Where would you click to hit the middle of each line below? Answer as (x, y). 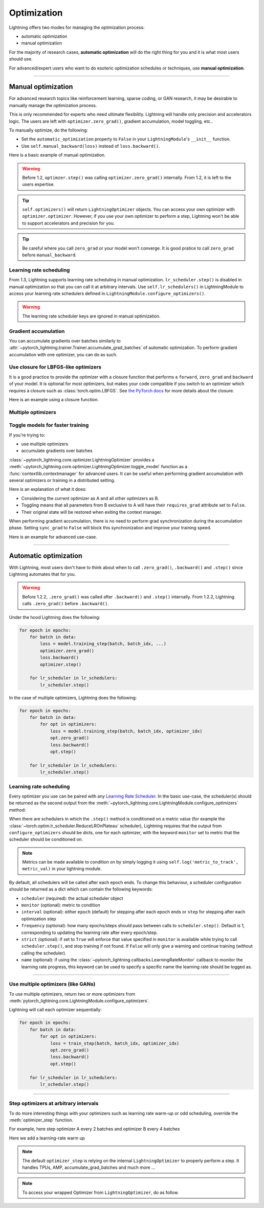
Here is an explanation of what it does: (48, 489)
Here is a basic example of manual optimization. (57, 155)
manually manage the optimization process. (53, 105)
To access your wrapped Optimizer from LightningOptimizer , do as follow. (100, 1192)
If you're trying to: (27, 435)
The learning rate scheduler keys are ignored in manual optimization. (91, 316)
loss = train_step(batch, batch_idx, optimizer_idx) (115, 1043)
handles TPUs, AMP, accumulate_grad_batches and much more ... (89, 1167)
